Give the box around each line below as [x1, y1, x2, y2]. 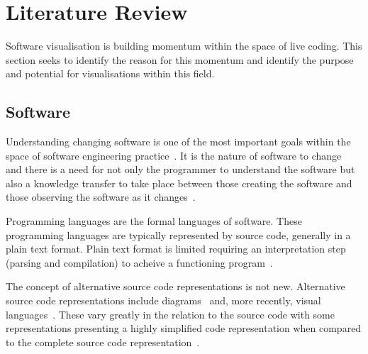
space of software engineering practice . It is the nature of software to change [6, 148, 342, 162]
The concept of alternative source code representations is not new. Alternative [6, 279, 345, 294]
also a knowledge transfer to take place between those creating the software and [6, 175, 352, 190]
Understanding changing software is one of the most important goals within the [6, 134, 351, 149]
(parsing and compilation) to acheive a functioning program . [6, 255, 273, 270]
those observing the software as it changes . [6, 189, 196, 204]
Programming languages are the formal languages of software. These [6, 214, 302, 228]
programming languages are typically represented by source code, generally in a [6, 227, 351, 242]
